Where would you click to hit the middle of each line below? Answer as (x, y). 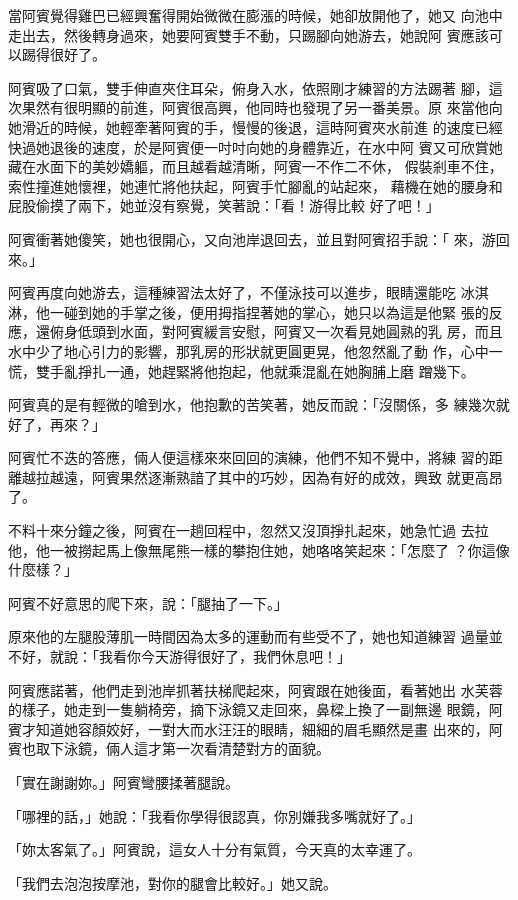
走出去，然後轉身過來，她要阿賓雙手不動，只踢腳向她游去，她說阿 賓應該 (248, 34)
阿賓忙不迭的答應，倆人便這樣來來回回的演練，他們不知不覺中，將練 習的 (248, 457)
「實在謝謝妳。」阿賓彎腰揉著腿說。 (123, 782)
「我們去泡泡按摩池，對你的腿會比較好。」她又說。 (172, 882)
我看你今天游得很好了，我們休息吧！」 (224, 656)
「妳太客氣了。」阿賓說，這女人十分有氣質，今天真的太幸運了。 (214, 849)
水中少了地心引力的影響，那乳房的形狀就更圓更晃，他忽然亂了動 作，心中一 (255, 350)
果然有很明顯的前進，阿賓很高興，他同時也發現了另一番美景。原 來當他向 (262, 107)
